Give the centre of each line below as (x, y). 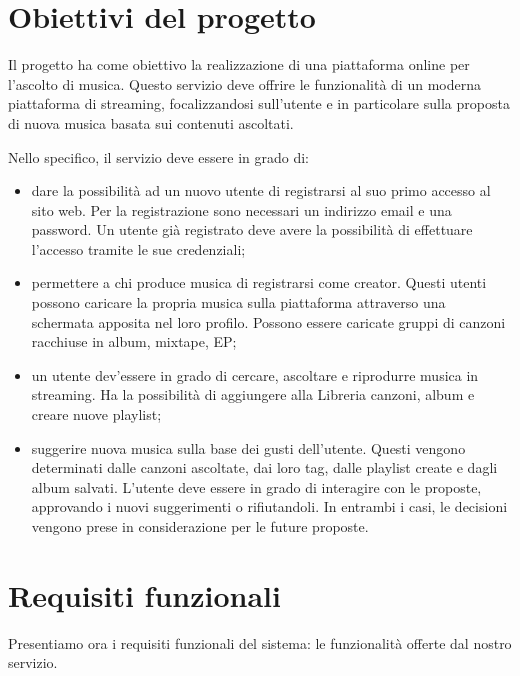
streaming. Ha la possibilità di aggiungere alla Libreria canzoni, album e (253, 394)
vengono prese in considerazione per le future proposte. (200, 526)
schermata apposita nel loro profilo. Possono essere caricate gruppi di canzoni (268, 321)
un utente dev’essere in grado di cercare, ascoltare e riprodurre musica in (255, 374)
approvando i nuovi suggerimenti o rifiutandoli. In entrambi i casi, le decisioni (269, 506)
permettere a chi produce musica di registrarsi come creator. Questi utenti (259, 282)
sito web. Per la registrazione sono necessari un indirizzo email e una (241, 209)
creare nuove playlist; (96, 414)
